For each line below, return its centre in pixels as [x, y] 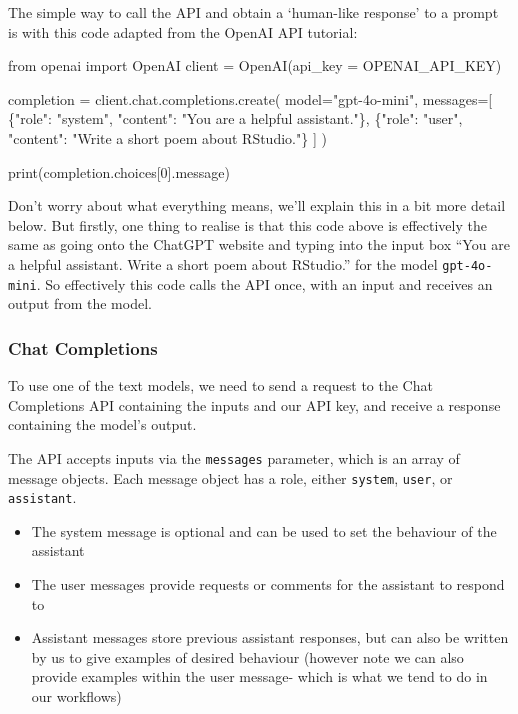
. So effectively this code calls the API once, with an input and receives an [264, 283]
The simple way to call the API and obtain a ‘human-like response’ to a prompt [253, 12]
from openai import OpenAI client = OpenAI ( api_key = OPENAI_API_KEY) [255, 65]
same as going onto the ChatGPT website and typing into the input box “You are [259, 244]
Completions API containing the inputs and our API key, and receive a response [254, 404]
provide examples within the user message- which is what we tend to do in [259, 676]
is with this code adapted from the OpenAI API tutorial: [183, 31]
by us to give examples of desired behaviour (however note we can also [247, 656]
